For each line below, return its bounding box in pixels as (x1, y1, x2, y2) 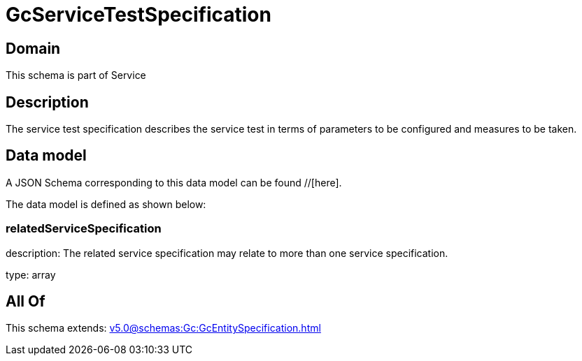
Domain (6, 39, 61, 57)
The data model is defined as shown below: (6, 198, 206, 210)
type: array (6, 268, 56, 281)
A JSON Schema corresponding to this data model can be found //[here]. (6, 176, 342, 189)
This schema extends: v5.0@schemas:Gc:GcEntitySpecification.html (6, 322, 321, 334)
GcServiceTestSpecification (6, 3, 271, 27)
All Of (6, 293, 45, 311)
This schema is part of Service (6, 69, 146, 82)
